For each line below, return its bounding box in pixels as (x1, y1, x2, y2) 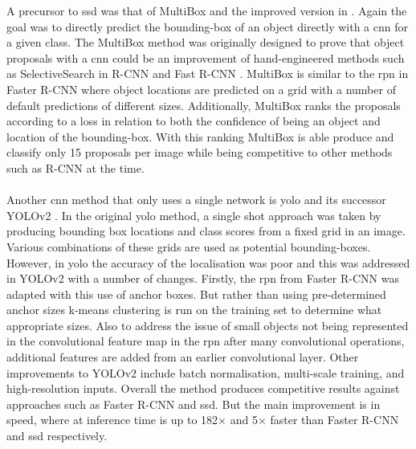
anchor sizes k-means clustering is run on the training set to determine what (6, 301, 382, 318)
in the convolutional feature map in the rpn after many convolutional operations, (6, 333, 405, 349)
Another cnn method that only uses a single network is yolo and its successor (6, 191, 386, 208)
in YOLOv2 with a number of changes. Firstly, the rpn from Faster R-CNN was (6, 270, 399, 287)
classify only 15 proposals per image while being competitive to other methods (6, 144, 393, 161)
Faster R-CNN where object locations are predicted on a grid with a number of (6, 80, 396, 97)
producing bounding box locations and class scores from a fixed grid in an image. (6, 222, 406, 239)
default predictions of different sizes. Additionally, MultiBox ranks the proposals (6, 96, 401, 113)
